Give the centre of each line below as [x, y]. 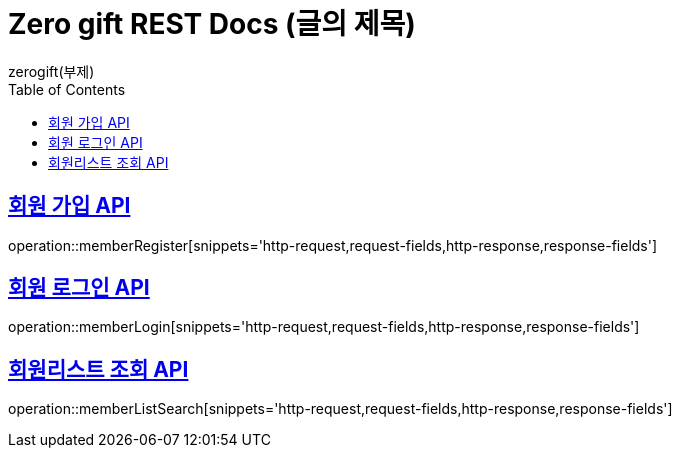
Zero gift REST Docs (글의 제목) [212, 24]
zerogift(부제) [51, 71]
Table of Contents [67, 89]
